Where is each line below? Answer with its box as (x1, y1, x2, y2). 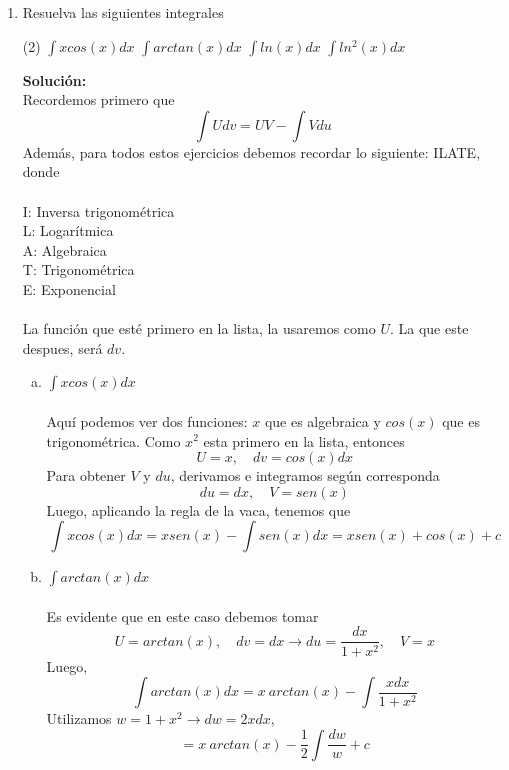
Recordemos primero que (22, 89, 175, 110)
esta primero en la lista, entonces (203, 430, 405, 451)
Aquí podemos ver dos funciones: (46, 410, 248, 431)
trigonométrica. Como (46, 430, 181, 451)
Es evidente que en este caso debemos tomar (46, 605, 319, 626)
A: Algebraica (22, 239, 107, 260)
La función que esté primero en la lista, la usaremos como (22, 318, 376, 339)
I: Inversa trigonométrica (22, 200, 175, 221)
